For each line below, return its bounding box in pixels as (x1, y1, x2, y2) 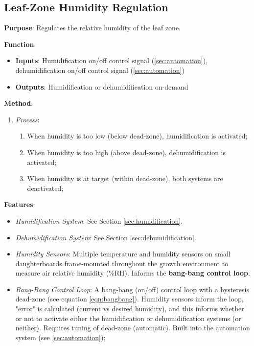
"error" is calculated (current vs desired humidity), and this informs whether (15, 303, 244, 314)
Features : (4, 199, 35, 209)
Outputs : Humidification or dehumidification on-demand (15, 81, 188, 92)
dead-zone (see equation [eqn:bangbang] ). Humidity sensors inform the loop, (15, 294, 244, 304)
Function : (4, 39, 36, 49)
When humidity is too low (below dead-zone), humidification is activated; (27, 131, 248, 141)
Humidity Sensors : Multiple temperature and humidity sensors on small (15, 249, 231, 259)
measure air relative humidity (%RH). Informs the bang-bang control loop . (15, 268, 250, 278)
